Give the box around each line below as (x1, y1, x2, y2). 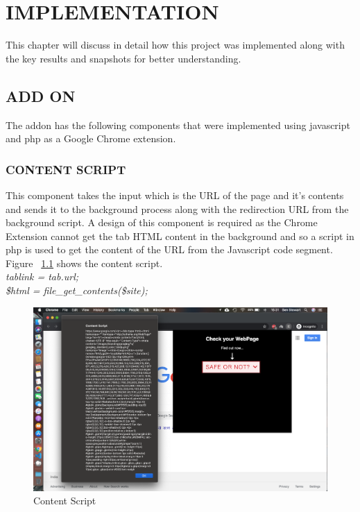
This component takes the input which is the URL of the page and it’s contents (6, 187, 344, 202)
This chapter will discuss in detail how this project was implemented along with (6, 37, 345, 52)
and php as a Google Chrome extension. (6, 131, 176, 146)
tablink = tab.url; (6, 269, 79, 284)
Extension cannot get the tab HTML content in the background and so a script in (6, 228, 354, 243)
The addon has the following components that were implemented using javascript (6, 117, 350, 132)
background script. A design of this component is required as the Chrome (6, 215, 318, 230)
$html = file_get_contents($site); (6, 283, 148, 298)
